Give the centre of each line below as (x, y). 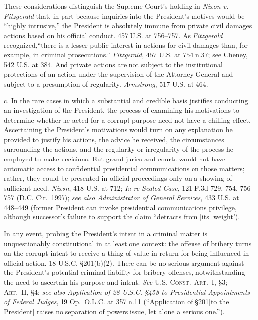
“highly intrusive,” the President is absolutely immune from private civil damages (128, 26)
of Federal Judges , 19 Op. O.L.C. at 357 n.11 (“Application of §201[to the (117, 301)
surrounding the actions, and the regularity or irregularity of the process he (119, 149)
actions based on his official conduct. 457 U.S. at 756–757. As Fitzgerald (113, 35)
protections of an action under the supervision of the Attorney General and (119, 74)
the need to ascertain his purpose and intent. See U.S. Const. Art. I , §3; (116, 282)
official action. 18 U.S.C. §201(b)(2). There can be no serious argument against (124, 262)
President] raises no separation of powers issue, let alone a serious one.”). (114, 311)
